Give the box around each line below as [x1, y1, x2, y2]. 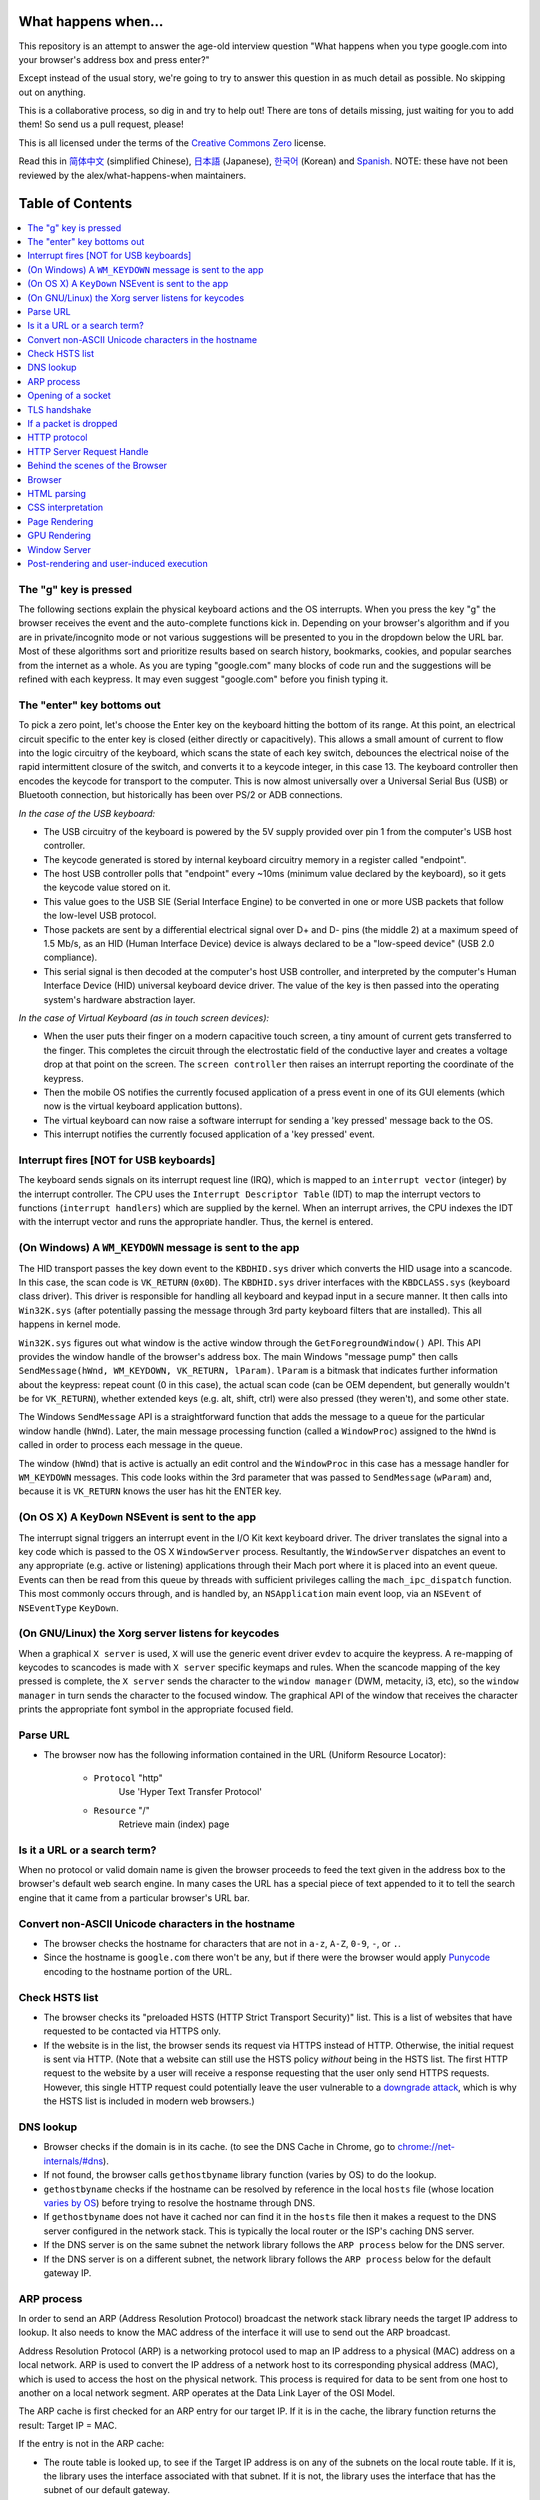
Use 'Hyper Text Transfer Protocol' [118, 1786, 262, 1798]
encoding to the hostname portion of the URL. [43, 1965, 233, 1977]
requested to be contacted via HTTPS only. [43, 2025, 222, 2037]
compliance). [43, 951, 98, 964]
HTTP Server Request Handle [27, 445, 149, 457]
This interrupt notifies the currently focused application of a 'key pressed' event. [43, 1128, 375, 1140]
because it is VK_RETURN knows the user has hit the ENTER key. [18, 1485, 282, 1497]
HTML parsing [27, 487, 87, 499]
